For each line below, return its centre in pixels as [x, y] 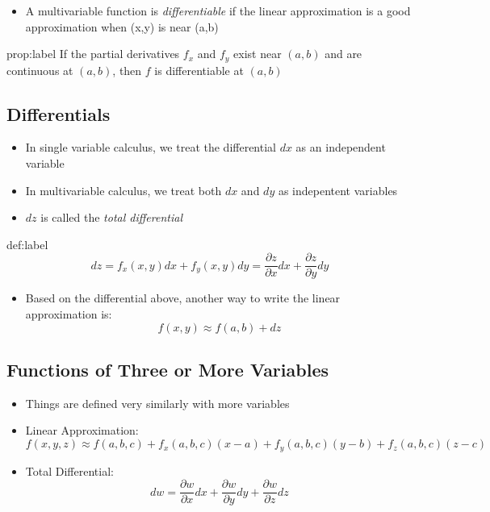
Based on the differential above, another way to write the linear [183, 298]
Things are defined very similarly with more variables [157, 403]
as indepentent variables [338, 190]
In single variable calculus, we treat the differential [151, 147]
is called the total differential [111, 217]
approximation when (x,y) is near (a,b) [122, 26]
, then [127, 70]
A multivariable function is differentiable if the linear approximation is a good [218, 10]
